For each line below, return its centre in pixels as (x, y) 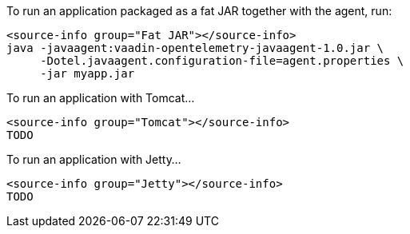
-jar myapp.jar (88, 73)
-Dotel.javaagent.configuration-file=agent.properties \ (222, 61)
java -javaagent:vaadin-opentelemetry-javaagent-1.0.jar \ (195, 48)
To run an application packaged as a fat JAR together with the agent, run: (199, 11)
